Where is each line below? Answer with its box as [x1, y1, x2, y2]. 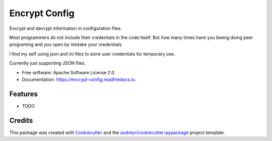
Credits [9, 116, 33, 125]
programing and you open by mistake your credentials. [9, 41, 123, 48]
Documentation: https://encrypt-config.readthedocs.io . [22, 76, 137, 82]
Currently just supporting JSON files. [9, 60, 86, 66]
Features [9, 89, 38, 98]
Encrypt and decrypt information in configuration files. [9, 25, 122, 31]
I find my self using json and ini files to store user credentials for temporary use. [9, 51, 175, 57]
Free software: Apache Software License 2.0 [22, 69, 115, 75]
